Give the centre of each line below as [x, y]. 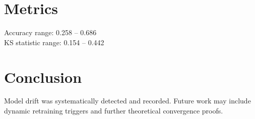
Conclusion [43, 77]
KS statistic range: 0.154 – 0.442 [54, 42]
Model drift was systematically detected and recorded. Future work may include [127, 101]
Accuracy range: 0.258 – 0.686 [50, 32]
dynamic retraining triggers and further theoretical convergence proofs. [114, 111]
